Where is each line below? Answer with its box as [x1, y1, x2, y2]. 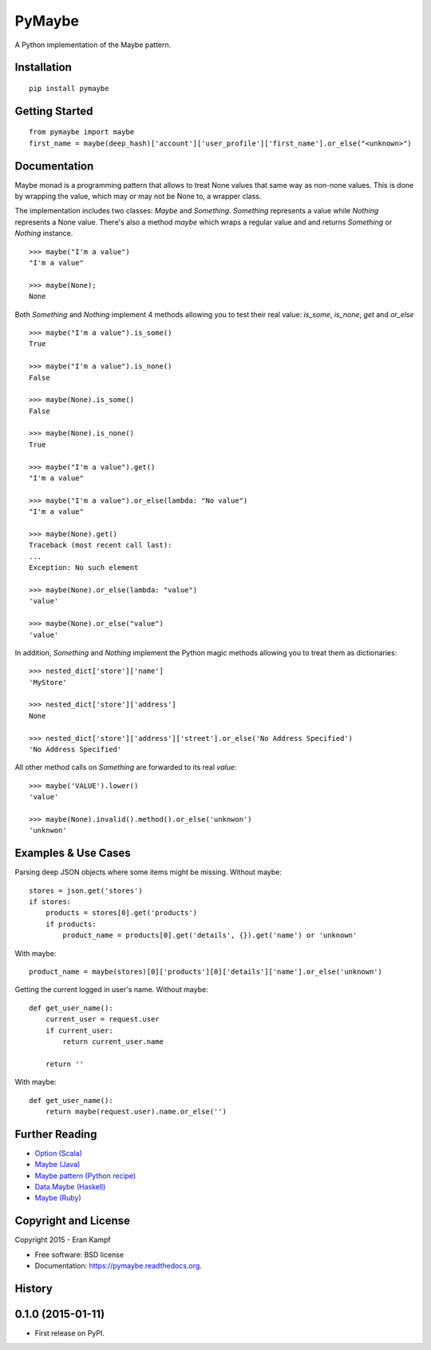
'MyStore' [29, 678, 67, 687]
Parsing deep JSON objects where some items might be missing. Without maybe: [14, 867, 283, 877]
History [14, 1281, 53, 1295]
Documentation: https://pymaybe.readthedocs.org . [34, 1261, 203, 1271]
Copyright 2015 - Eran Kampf [14, 1235, 111, 1244]
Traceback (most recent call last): [29, 540, 172, 550]
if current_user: [45, 1025, 113, 1035]
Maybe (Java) [34, 1160, 81, 1169]
